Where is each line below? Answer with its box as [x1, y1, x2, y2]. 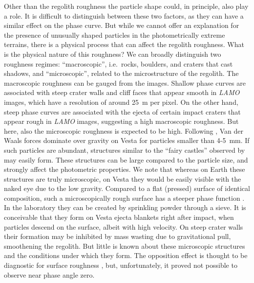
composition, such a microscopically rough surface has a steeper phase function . [4, 192, 245, 203]
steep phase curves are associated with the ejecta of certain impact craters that [4, 106, 241, 117]
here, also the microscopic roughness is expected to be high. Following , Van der [4, 125, 243, 136]
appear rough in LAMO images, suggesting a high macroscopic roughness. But [4, 116, 239, 126]
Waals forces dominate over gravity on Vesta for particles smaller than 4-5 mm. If [4, 135, 250, 145]
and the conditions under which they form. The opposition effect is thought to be [4, 250, 248, 260]
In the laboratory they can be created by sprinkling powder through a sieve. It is [4, 202, 246, 212]
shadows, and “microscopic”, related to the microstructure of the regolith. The [4, 68, 239, 78]
